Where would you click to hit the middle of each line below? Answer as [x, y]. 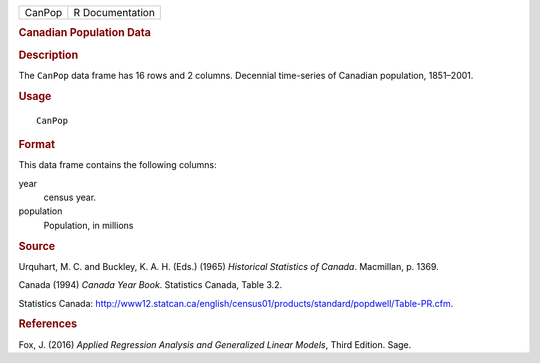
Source [37, 246]
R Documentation [114, 12]
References [48, 324]
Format [36, 144]
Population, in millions [88, 225]
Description [48, 55]
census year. [70, 197]
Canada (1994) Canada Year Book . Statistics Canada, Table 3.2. [150, 285]
